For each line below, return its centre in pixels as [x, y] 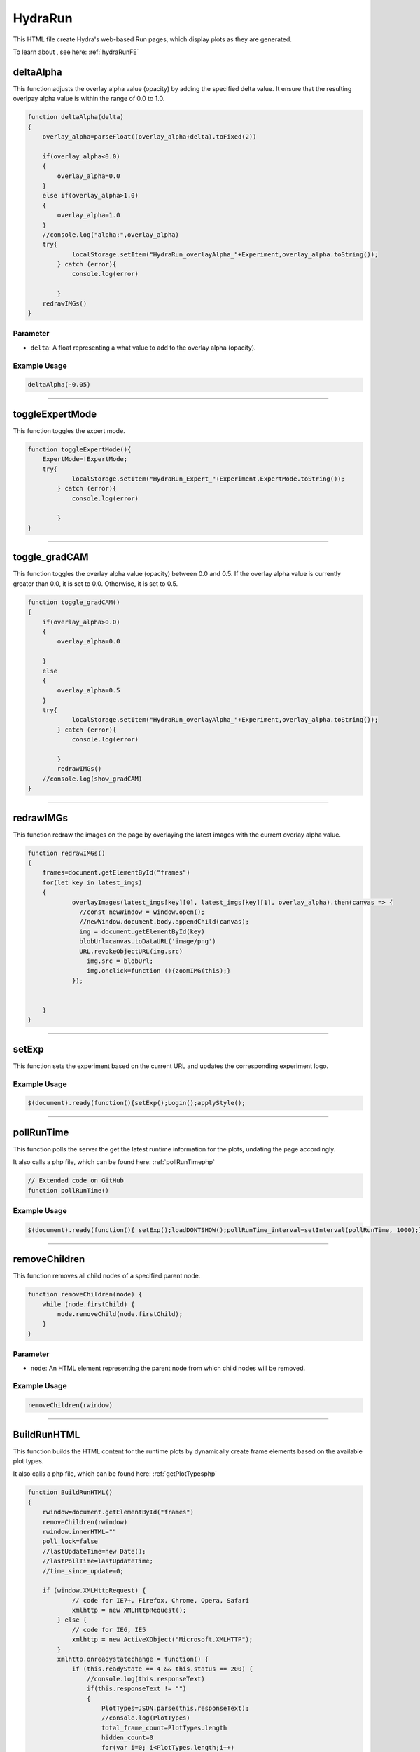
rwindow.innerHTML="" [79, 1532]
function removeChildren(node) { [85, 1294]
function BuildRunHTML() [70, 1492]
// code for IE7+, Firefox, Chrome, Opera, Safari [161, 1600]
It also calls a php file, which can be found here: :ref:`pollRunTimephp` [114, 1162]
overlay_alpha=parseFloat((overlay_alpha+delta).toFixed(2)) [149, 137]
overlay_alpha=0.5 [89, 691]
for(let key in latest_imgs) [92, 882]
